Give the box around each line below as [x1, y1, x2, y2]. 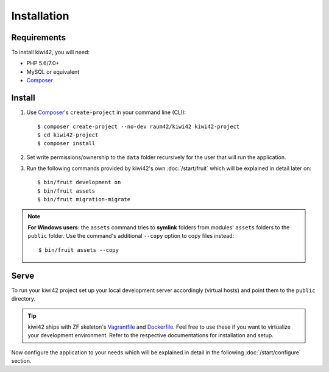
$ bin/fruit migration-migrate [37, 196, 131, 203]
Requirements [11, 32, 66, 43]
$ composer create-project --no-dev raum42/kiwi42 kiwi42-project [37, 123, 240, 130]
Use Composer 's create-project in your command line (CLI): [26, 109, 186, 116]
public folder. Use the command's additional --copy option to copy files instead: [27, 232, 235, 240]
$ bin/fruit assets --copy [38, 246, 119, 253]
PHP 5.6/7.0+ [26, 60, 60, 67]
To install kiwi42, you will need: [11, 49, 90, 56]
